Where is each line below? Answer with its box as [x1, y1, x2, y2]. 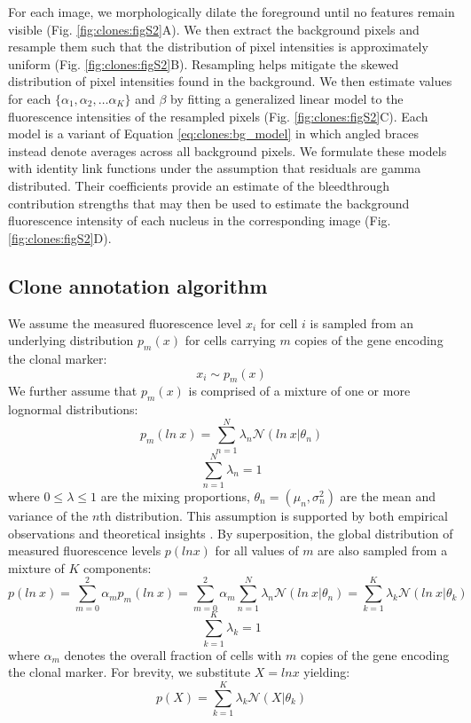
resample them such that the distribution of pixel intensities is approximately [8, 37, 428, 56]
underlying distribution [8, 331, 134, 350]
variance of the [8, 506, 89, 524]
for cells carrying [184, 331, 276, 350]
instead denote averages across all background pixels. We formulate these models [8, 141, 447, 160]
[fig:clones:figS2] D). [8, 228, 112, 247]
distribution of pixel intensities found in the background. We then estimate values [8, 72, 452, 90]
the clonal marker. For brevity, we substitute [8, 663, 251, 681]
